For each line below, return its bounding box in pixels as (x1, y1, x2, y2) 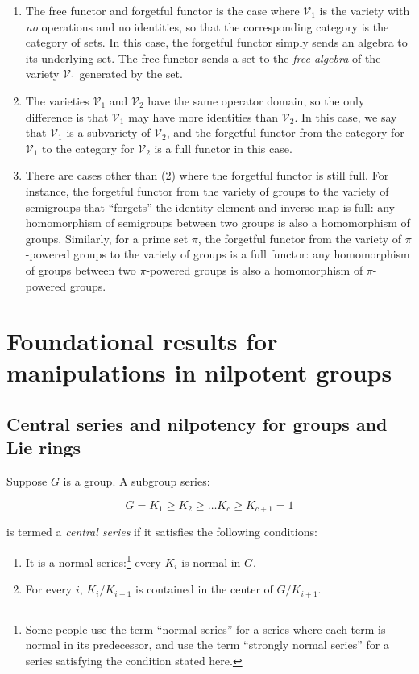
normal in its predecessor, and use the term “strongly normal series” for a (25, 636, 389, 653)
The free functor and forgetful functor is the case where (25, 2, 300, 19)
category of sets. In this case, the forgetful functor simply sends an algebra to (25, 34, 408, 51)
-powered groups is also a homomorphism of (146, 261, 363, 278)
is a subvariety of (66, 124, 151, 141)
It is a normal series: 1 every (25, 551, 161, 570)
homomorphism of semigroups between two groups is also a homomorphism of (25, 214, 410, 231)
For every (25, 581, 73, 598)
